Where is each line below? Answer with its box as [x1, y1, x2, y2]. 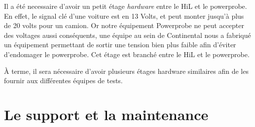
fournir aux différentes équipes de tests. [4, 75, 123, 86]
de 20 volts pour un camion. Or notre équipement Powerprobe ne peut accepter [4, 20, 245, 31]
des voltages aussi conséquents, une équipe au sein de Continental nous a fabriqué [4, 30, 251, 40]
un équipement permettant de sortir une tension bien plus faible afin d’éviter [4, 39, 236, 50]
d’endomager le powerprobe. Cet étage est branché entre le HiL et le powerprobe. [4, 49, 250, 59]
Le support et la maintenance [4, 104, 209, 124]
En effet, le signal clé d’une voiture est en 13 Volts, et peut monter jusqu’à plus [4, 10, 244, 21]
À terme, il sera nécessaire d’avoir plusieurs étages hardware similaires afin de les [4, 65, 249, 76]
